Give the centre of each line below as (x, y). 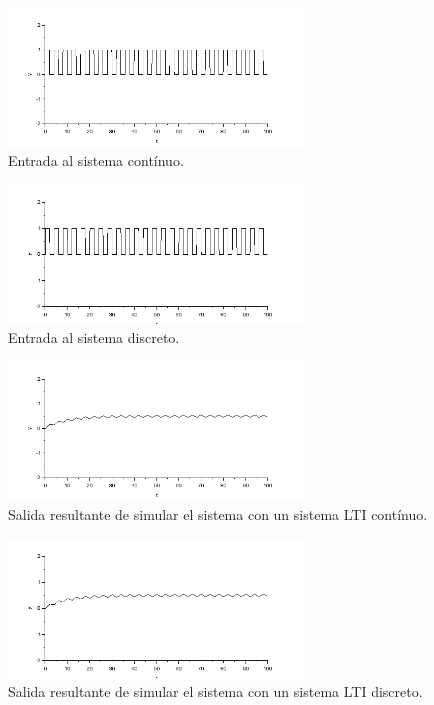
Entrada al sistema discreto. (94, 337)
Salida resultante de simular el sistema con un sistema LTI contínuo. (218, 514)
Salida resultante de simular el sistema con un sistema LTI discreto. (215, 691)
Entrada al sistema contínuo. (96, 160)
